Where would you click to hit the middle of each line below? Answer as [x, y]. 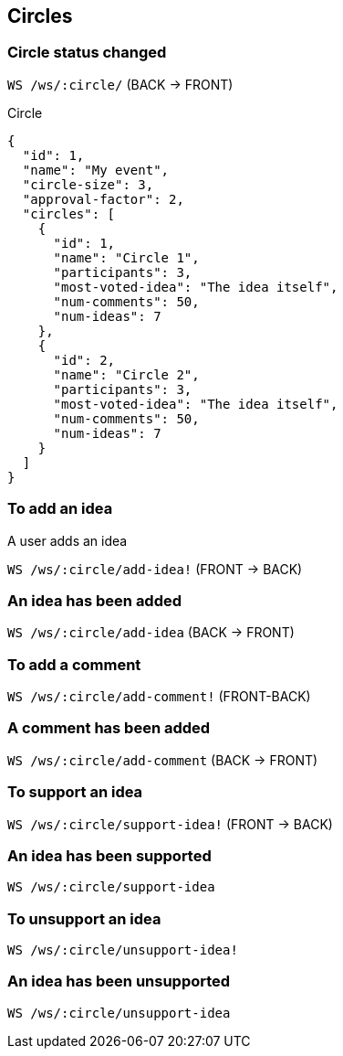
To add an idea [60, 509]
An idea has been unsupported [119, 981]
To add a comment [74, 664]
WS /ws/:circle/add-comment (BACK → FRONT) [163, 760]
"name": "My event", [96, 170]
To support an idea [75, 792]
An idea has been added [95, 600]
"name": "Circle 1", [126, 257]
